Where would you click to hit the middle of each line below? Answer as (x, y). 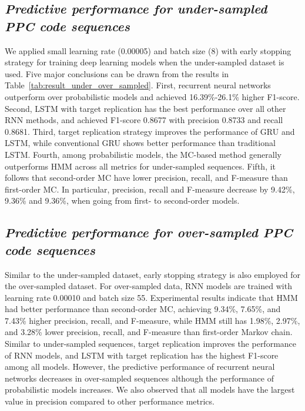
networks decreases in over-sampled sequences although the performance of (139, 378)
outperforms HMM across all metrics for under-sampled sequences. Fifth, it (140, 166)
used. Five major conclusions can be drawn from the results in (117, 73)
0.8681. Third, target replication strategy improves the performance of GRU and (150, 131)
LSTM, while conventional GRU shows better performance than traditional (140, 143)
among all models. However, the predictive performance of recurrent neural (140, 367)
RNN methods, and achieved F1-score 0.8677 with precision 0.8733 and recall (144, 120)
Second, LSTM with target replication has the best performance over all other (145, 108)
